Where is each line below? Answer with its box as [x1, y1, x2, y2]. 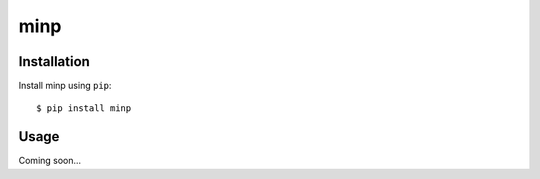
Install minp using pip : [18, 80, 112, 92]
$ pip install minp [36, 103, 132, 114]
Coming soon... [18, 155, 82, 167]
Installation [18, 53, 90, 70]
